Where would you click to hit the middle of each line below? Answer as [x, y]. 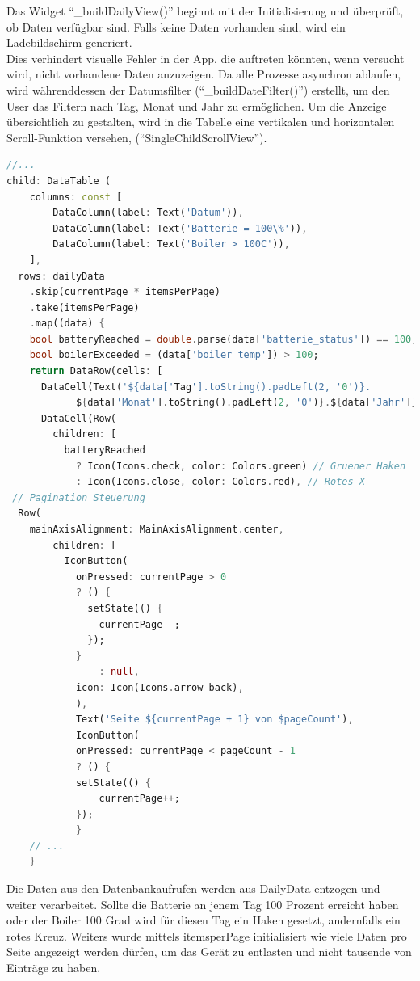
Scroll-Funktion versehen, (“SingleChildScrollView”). [137, 137]
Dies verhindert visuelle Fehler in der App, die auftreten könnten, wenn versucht [206, 58]
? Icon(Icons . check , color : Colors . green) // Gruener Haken [241, 466]
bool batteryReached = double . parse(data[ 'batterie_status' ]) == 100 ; [223, 339]
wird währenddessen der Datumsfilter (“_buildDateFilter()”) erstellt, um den [198, 89]
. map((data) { [67, 324]
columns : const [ [76, 197]
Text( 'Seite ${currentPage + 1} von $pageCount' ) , [214, 720]
